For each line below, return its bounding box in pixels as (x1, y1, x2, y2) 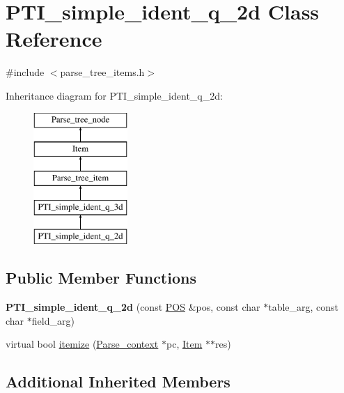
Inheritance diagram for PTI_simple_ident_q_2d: (6, 88, 223, 102)
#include (6, 65, 45, 79)
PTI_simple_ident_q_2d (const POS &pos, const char (6, 300, 260, 314)
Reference (6, 24, 102, 53)
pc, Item (166, 337, 203, 351)
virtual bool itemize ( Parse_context (6, 337, 159, 351)
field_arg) (31, 313, 75, 327)
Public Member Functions (6, 267, 196, 288)
